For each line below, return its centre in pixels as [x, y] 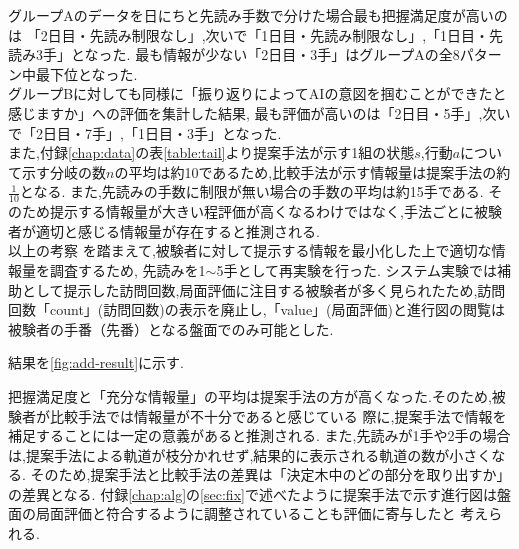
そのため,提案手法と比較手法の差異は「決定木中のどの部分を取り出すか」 [270, 474]
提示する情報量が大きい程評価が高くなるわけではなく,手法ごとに [261, 211]
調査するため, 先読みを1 [127, 269]
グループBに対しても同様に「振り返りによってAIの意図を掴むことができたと [257, 93]
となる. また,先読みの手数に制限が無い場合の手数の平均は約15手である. [251, 191]
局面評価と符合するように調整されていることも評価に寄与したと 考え [262, 513]
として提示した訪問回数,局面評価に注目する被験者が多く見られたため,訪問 [263, 289]
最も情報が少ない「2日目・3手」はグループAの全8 [297, 54]
